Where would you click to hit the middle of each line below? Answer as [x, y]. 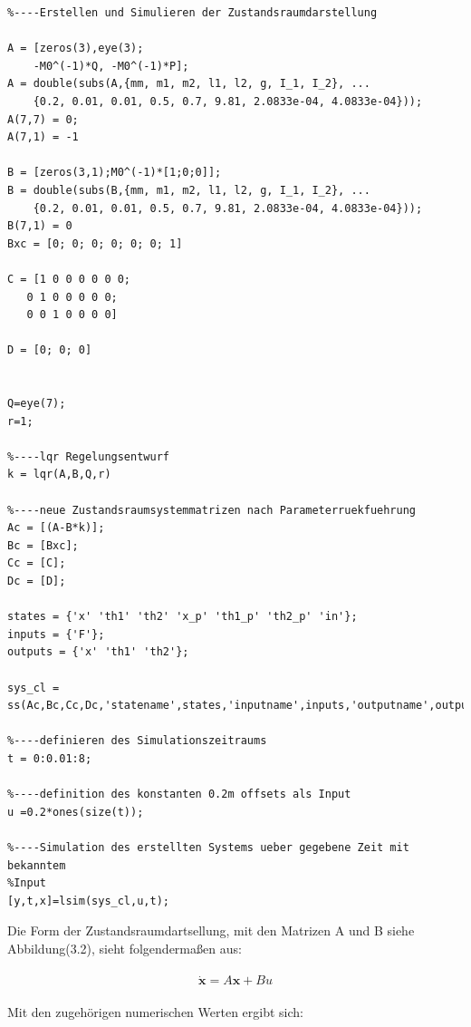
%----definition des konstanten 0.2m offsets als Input [179, 794]
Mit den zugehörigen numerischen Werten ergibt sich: [155, 1011]
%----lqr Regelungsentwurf [88, 456]
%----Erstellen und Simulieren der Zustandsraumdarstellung [192, 13]
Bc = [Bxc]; [43, 545]
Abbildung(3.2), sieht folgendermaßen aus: [125, 948]
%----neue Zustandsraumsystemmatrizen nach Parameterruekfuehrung [212, 510]
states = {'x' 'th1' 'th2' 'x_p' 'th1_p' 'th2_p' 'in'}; [183, 617]
